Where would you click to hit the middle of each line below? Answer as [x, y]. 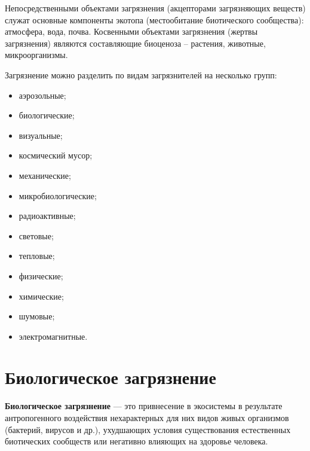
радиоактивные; [47, 216]
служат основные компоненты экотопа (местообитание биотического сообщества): [154, 19]
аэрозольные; [42, 95]
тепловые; [37, 256]
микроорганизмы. [36, 55]
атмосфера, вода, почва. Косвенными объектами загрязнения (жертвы [131, 31]
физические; [41, 275]
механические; [45, 175]
